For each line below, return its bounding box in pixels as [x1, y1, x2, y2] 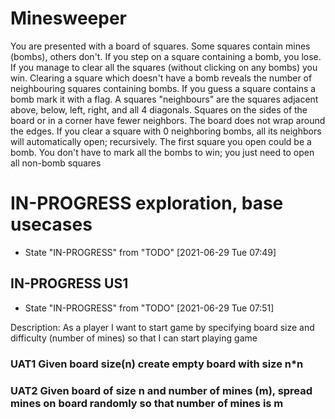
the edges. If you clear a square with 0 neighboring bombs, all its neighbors [10, 125, 322, 137]
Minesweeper [10, 7, 127, 30]
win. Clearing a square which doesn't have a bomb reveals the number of [10, 72, 313, 84]
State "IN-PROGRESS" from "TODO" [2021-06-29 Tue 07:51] [24, 302, 275, 314]
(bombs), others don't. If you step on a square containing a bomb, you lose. [10, 50, 322, 62]
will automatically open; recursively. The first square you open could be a [10, 135, 312, 147]
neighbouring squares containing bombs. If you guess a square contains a [10, 82, 317, 94]
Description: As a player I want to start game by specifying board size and [10, 321, 315, 333]
